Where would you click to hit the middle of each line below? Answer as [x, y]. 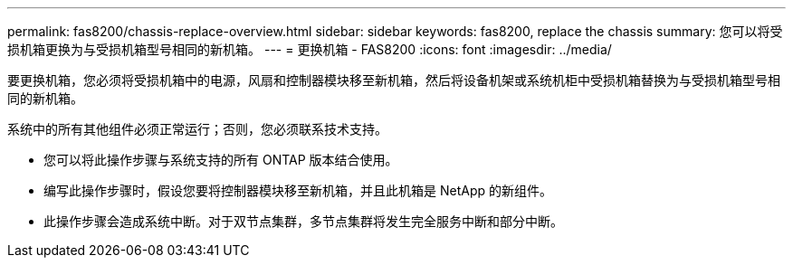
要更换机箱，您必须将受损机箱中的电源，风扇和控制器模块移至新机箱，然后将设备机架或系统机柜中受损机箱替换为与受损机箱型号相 [394, 80]
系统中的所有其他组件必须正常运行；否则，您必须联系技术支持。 [197, 129]
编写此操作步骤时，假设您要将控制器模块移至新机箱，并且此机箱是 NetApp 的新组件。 [298, 190]
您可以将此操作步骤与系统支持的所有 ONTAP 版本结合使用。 [221, 160]
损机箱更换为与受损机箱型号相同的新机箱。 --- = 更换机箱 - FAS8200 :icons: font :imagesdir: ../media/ [310, 49]
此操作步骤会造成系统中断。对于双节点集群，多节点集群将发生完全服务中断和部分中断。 [303, 221]
